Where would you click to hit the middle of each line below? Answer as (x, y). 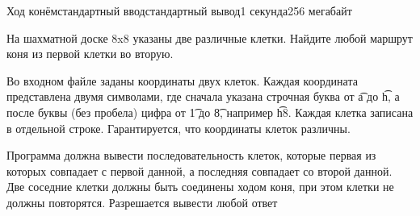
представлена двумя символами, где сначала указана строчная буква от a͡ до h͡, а (203, 96)
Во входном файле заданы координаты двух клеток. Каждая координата (182, 80)
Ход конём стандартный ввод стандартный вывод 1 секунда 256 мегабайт (179, 10)
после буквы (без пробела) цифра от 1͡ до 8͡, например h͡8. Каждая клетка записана (210, 112)
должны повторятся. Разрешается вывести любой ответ (142, 202)
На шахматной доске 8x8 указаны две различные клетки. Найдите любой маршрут (210, 37)
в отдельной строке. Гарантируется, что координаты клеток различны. (178, 128)
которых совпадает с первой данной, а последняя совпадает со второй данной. (199, 170)
